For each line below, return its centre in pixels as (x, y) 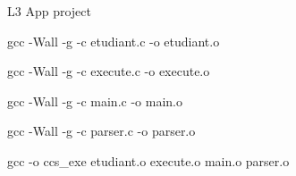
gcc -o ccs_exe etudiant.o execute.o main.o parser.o (148, 160)
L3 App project (49, 11)
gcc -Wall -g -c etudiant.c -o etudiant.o (114, 41)
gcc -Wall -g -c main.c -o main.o (95, 101)
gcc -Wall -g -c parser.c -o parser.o (101, 131)
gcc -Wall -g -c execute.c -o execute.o (109, 71)
